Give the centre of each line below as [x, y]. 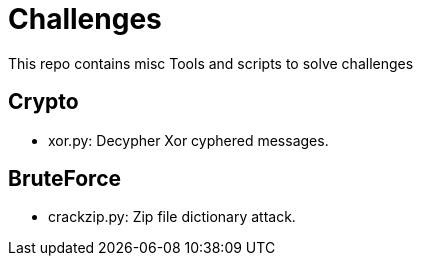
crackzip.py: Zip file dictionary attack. [172, 217]
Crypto [43, 102]
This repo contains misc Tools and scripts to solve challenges [211, 63]
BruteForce [65, 179]
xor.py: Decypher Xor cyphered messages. [188, 140]
